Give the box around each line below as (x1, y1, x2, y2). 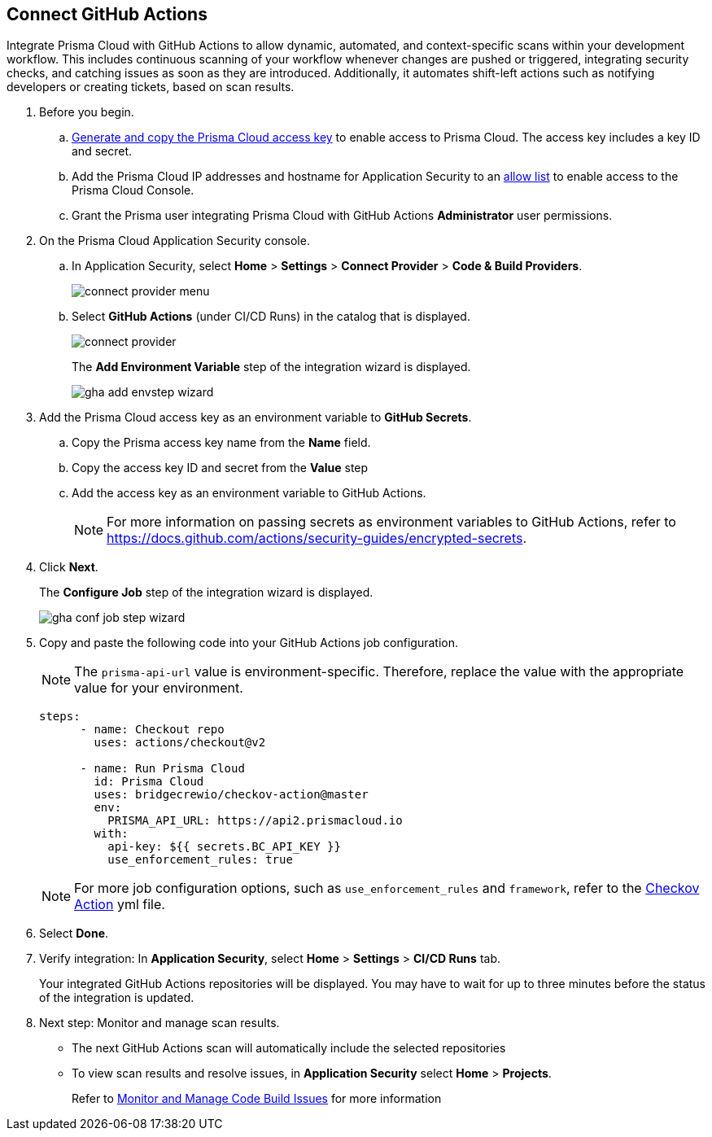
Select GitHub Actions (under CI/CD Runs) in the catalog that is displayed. (72, 309, 470, 324)
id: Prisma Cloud (94, 775, 204, 789)
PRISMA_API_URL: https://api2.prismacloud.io (107, 814, 403, 828)
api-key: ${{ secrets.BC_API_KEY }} (107, 840, 341, 854)
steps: (39, 710, 81, 724)
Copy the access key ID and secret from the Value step (72, 461, 369, 475)
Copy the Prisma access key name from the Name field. (72, 435, 371, 450)
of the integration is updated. (39, 991, 194, 1005)
